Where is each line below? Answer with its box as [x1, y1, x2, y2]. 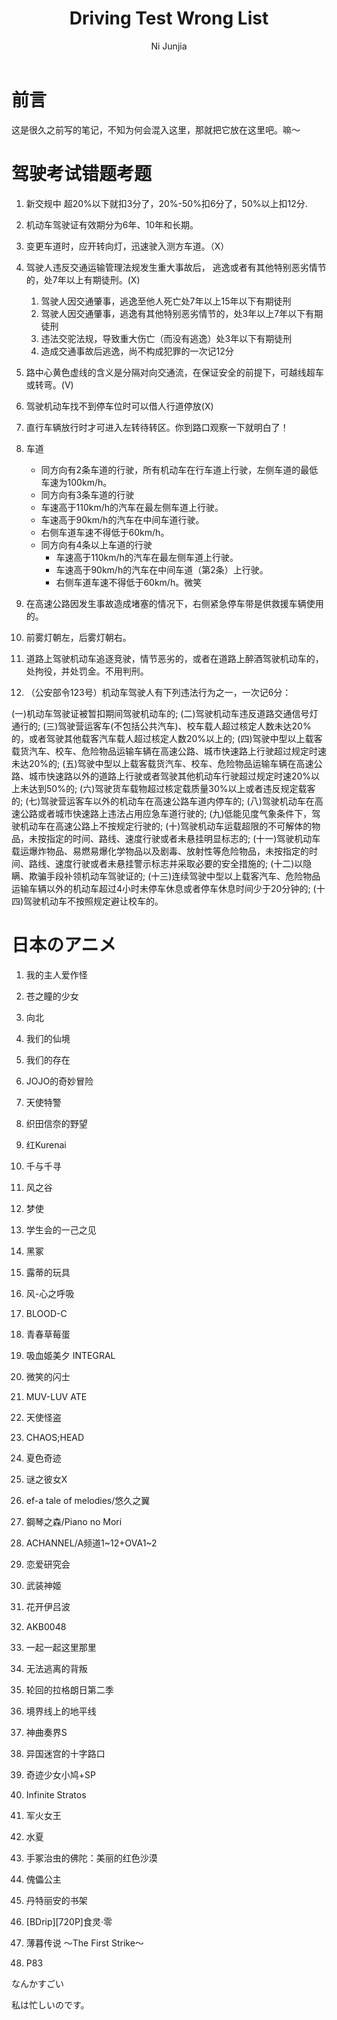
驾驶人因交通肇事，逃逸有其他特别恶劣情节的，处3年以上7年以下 [40, 307, 306, 319]
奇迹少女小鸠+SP [25, 1768, 96, 1781]
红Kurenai [25, 1138, 67, 1151]
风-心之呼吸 [25, 1287, 75, 1299]
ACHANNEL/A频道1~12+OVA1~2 [25, 1537, 158, 1549]
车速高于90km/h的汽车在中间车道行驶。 [40, 513, 205, 526]
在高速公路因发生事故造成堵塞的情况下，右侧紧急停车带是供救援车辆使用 [25, 597, 324, 609]
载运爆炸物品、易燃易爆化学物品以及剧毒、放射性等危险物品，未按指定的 [11, 845, 309, 857]
